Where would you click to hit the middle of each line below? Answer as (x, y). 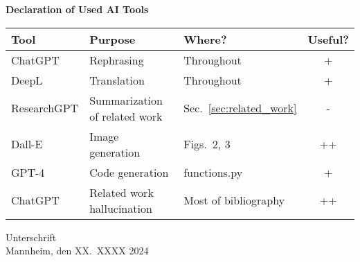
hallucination (121, 208)
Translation (117, 80)
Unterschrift (31, 237)
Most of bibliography (234, 200)
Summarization (126, 100)
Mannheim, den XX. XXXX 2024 (77, 251)
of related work (126, 116)
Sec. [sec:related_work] (240, 108)
